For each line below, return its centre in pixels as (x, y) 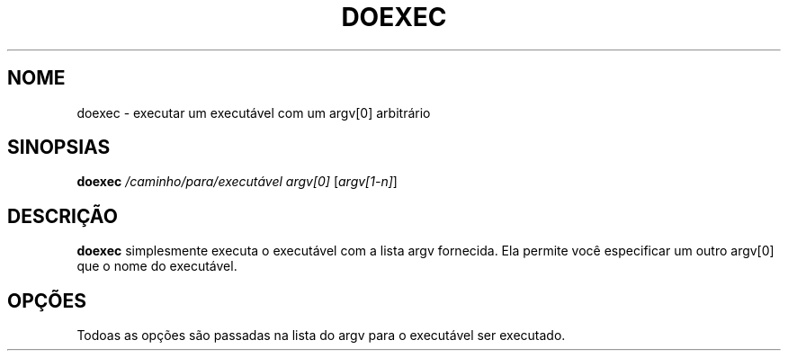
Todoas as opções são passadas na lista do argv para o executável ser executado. (321, 336)
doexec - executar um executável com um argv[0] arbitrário (254, 112)
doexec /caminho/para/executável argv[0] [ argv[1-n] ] (237, 182)
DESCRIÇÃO (63, 216)
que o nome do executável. (157, 266)
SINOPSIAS (59, 148)
